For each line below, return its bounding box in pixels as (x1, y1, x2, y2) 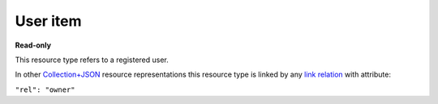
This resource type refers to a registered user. (15, 55, 170, 64)
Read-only (15, 40, 52, 50)
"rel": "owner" (15, 85, 76, 94)
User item (15, 12, 82, 30)
